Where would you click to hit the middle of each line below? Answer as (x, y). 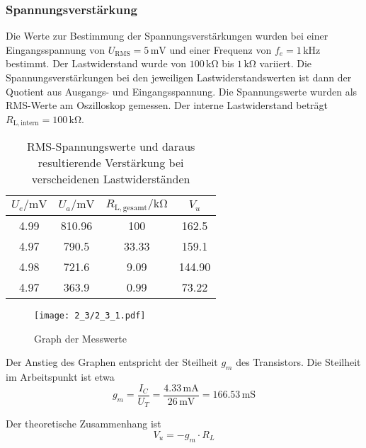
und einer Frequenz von (221, 49)
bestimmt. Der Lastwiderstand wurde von (96, 63)
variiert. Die (286, 63)
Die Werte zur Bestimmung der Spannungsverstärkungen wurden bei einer (167, 36)
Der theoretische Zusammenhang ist (84, 424)
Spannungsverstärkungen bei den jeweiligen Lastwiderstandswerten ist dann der (179, 77)
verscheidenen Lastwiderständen (111, 179)
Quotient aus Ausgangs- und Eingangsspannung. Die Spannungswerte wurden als (182, 91)
